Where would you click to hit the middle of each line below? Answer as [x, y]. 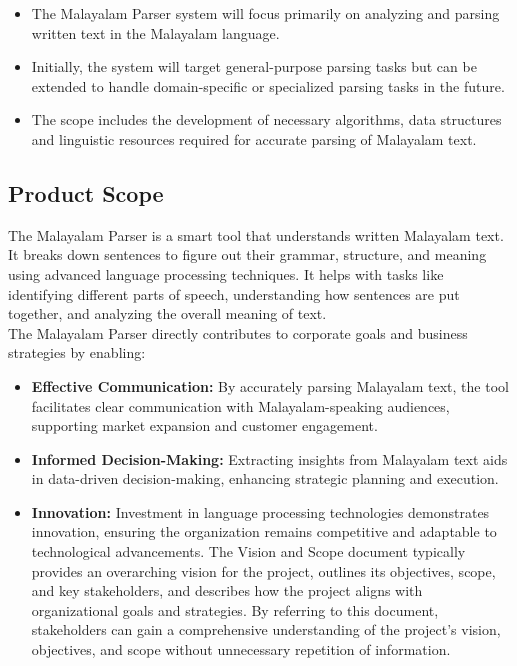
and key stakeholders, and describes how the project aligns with [227, 590]
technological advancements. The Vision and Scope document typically [248, 551]
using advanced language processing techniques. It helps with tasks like [226, 273]
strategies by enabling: [77, 352]
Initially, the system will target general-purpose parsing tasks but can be [254, 66]
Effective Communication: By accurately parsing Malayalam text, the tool [270, 385]
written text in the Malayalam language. [155, 32]
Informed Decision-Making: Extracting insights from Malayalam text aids [269, 458]
